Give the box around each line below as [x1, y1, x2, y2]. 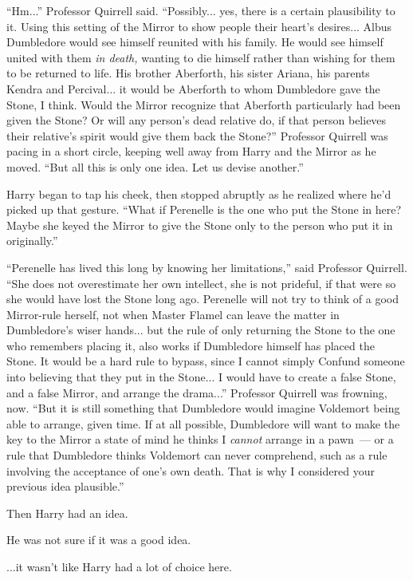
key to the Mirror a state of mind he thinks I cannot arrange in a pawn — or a [6, 431, 394, 448]
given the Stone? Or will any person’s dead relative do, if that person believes [6, 112, 387, 128]
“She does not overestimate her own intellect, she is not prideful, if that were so [6, 274, 396, 291]
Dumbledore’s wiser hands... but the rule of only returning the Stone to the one [6, 322, 395, 338]
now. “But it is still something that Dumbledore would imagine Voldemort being [6, 400, 400, 416]
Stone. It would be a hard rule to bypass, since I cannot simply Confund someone [6, 353, 405, 369]
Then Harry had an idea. [6, 504, 128, 521]
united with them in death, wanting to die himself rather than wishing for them [6, 49, 395, 65]
